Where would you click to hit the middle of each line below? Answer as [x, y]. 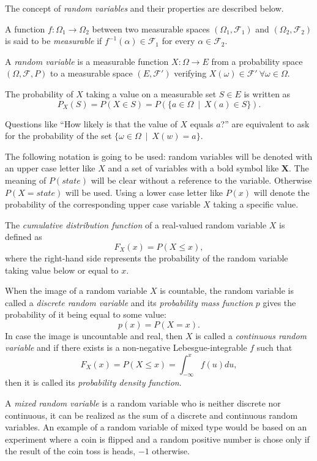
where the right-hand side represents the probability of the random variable [147, 257]
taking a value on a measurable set [151, 93]
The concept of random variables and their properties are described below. [144, 8]
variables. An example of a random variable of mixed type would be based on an [156, 427]
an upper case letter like [50, 168]
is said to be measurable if [54, 41]
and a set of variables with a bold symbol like [193, 168]
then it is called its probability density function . [93, 382]
